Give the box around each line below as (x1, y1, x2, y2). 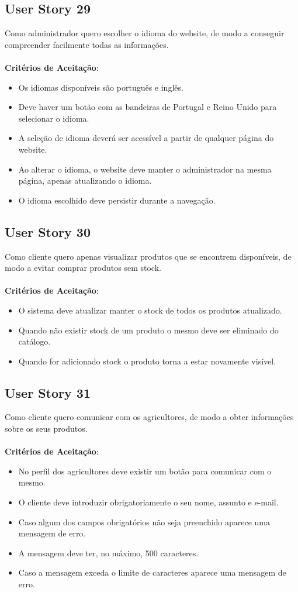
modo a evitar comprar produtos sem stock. (5, 261, 161, 274)
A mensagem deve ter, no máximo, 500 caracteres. (18, 546, 199, 559)
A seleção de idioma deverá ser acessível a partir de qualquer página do (18, 132, 274, 144)
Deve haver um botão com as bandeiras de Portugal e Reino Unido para (18, 101, 277, 113)
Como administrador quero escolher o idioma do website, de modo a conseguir (5, 27, 285, 39)
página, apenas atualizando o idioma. (18, 174, 152, 187)
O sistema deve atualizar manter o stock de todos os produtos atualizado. (18, 304, 282, 316)
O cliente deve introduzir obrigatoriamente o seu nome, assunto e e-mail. (18, 496, 279, 508)
